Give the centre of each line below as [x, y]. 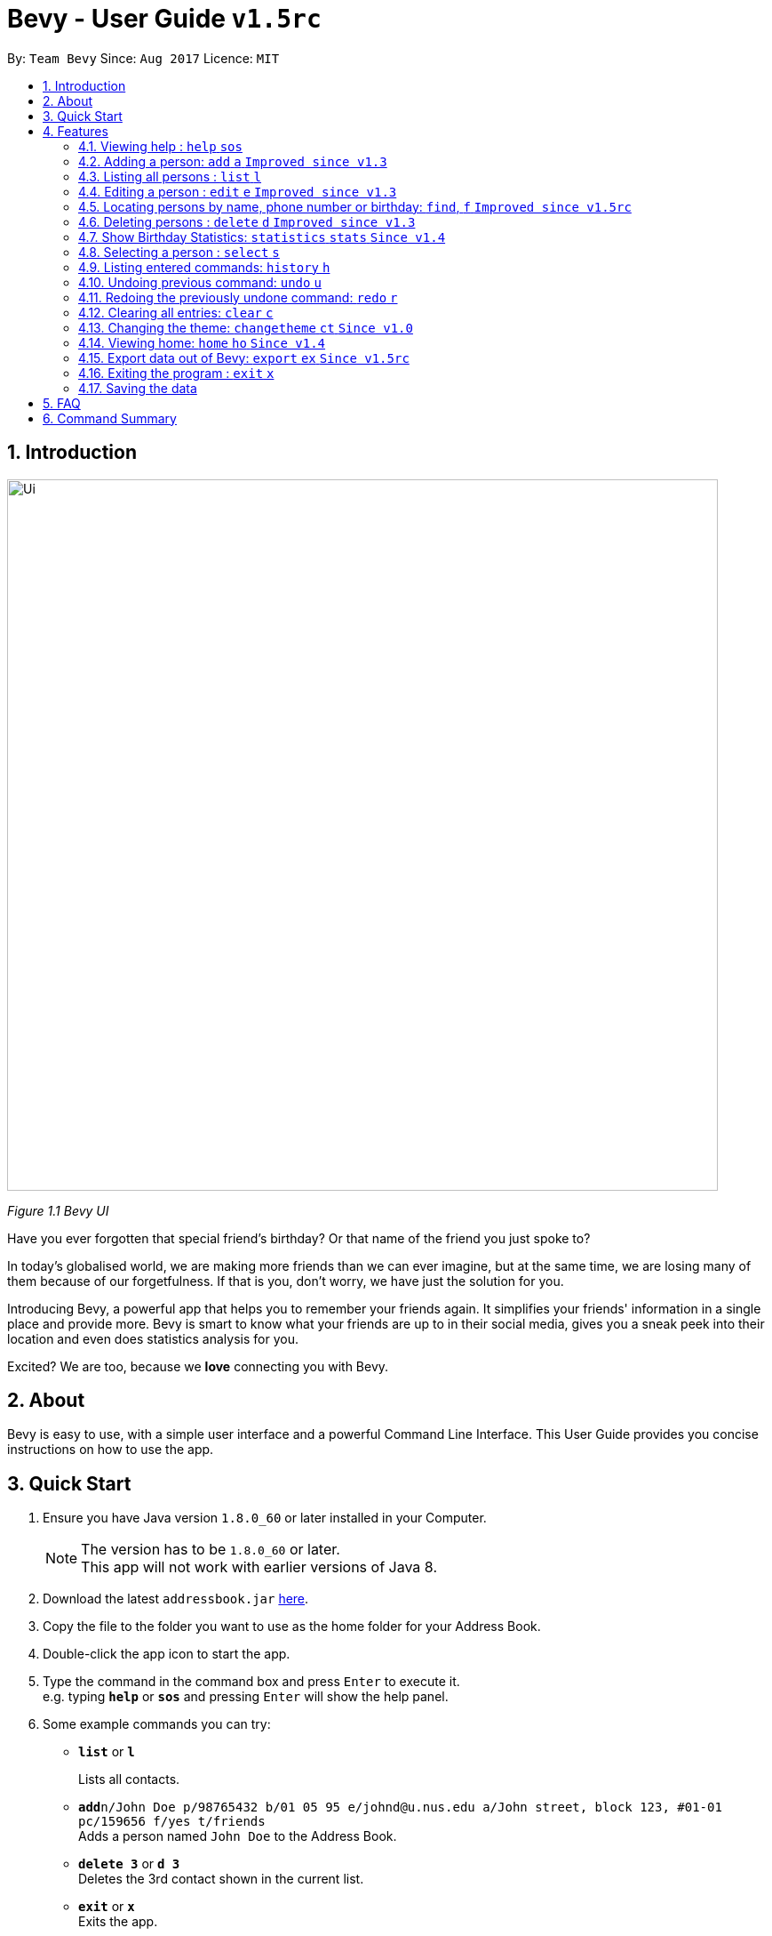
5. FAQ [62, 403]
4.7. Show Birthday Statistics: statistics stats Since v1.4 [262, 237]
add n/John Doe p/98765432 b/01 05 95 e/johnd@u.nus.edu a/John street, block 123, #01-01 [400, 1807]
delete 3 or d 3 [129, 1864]
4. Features [76, 131]
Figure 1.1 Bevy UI [58, 1210]
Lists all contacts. [129, 1779]
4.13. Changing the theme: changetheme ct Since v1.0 [246, 327]
